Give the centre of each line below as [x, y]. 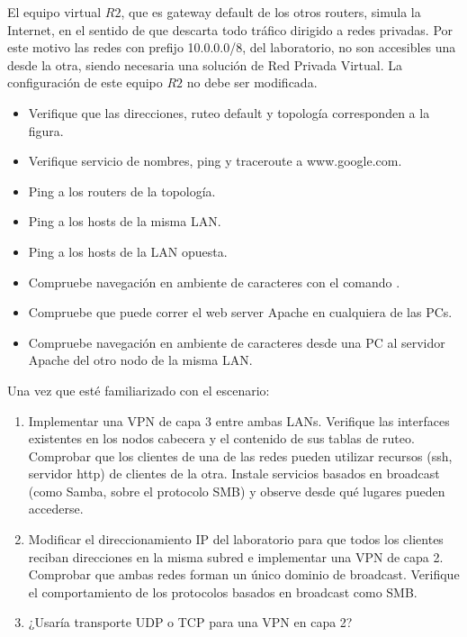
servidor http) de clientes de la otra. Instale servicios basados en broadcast [234, 473]
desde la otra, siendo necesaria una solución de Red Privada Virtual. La [205, 64]
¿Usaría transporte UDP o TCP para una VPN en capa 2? [190, 622]
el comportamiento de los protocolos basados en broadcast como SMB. [223, 591]
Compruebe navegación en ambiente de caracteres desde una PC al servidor [237, 342]
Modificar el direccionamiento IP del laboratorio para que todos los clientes [236, 539]
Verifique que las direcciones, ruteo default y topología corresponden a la [229, 112]
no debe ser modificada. [252, 82]
